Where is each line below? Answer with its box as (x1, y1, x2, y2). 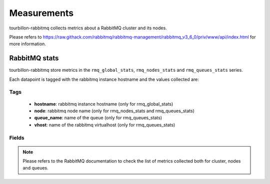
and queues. (22, 165, 48, 171)
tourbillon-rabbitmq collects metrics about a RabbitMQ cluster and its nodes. (9, 25, 167, 31)
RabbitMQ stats (9, 54, 59, 62)
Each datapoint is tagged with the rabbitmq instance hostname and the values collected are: (9, 76, 199, 82)
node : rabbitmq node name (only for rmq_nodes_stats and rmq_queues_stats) (34, 108, 194, 114)
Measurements (9, 7, 74, 18)
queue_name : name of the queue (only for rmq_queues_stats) (34, 115, 162, 121)
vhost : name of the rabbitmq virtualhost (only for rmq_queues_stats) (34, 122, 175, 128)
